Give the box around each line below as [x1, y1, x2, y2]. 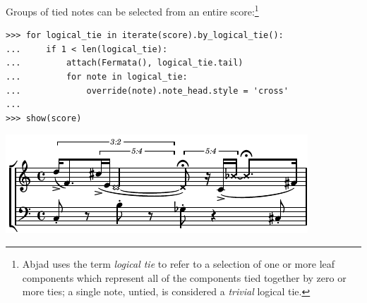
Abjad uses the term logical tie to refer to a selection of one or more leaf [22, 256, 335, 271]
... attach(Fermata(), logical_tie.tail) [6, 58, 243, 68]
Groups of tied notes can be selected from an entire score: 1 [6, 2, 259, 18]
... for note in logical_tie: [6, 72, 188, 82]
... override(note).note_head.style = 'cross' [6, 85, 289, 96]
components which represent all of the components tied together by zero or [22, 270, 347, 285]
